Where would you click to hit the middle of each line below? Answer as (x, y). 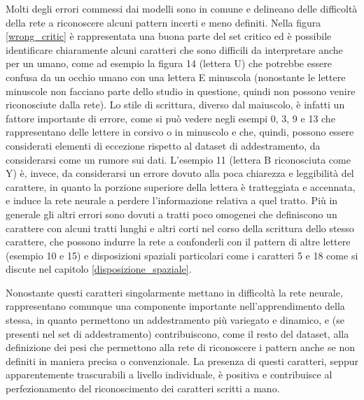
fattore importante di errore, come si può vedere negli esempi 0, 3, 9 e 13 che (170, 118)
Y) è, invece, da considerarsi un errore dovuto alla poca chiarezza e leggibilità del (180, 173)
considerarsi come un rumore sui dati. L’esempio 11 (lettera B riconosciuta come (178, 159)
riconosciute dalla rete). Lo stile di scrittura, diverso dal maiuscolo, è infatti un (175, 105)
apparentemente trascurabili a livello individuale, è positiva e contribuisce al (169, 374)
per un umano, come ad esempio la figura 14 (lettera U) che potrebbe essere (169, 63)
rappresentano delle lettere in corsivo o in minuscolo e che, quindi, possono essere (180, 132)
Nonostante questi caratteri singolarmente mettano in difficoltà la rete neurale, (174, 292)
